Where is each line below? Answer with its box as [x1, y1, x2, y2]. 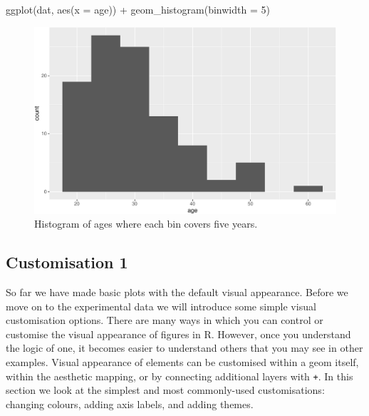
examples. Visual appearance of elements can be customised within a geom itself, [6, 355, 359, 370]
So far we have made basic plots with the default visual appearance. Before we [6, 285, 348, 300]
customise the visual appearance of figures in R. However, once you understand [6, 326, 351, 341]
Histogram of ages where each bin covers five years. [34, 216, 258, 231]
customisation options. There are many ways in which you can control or [6, 313, 323, 328]
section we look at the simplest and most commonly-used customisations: [6, 382, 325, 397]
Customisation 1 [6, 251, 128, 273]
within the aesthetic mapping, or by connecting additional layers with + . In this [6, 368, 353, 383]
